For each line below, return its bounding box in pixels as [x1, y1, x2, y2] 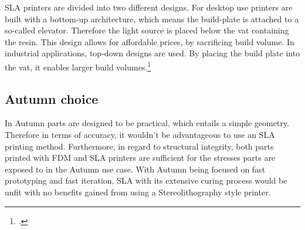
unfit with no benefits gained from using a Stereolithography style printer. [5, 185, 271, 198]
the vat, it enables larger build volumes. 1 [5, 59, 151, 73]
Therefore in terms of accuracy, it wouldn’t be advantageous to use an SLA [5, 128, 275, 141]
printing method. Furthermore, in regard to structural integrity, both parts [5, 140, 274, 152]
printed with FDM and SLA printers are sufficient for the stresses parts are [5, 151, 276, 164]
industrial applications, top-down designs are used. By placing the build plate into [5, 47, 300, 59]
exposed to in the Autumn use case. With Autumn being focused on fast [5, 163, 266, 175]
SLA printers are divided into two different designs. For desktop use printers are [5, 1, 293, 13]
